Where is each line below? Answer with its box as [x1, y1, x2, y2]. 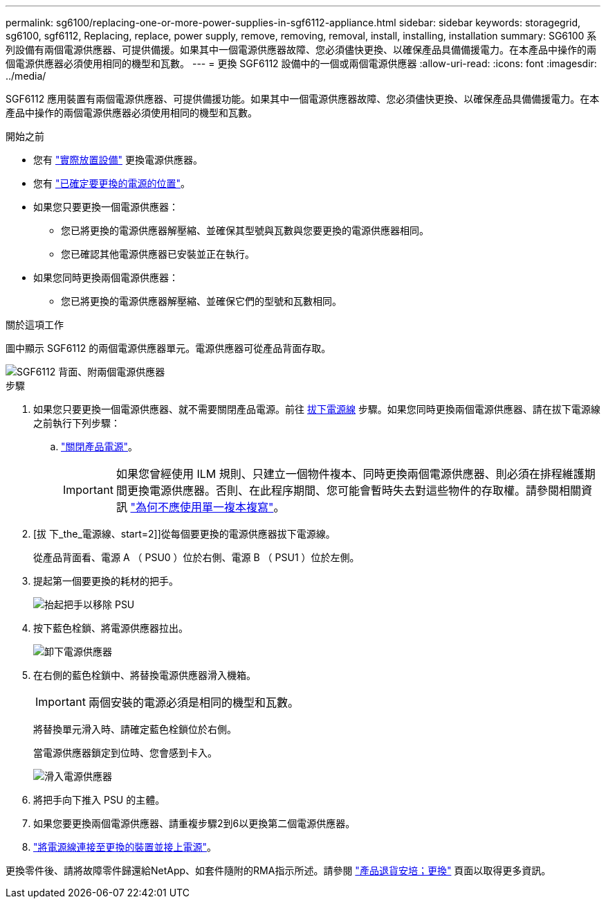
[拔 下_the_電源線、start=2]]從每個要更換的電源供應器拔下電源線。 [33, 528, 336, 540]
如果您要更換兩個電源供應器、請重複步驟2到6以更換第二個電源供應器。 [33, 817, 356, 829]
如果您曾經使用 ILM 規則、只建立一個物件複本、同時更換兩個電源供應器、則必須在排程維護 [116, 467, 585, 481]
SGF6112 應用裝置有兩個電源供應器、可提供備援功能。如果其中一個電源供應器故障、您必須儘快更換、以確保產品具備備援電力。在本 [6, 93, 600, 105]
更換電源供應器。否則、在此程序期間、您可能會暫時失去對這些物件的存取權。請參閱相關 [127, 484, 581, 497]
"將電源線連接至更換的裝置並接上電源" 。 [33, 841, 217, 853]
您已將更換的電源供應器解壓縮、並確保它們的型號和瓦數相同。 [61, 295, 342, 307]
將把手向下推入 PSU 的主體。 [33, 794, 165, 806]
